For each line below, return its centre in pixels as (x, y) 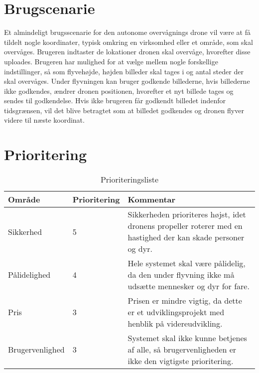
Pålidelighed (29, 275)
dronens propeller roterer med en (185, 226)
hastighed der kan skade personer (186, 237)
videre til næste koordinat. (44, 120)
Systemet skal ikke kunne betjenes (187, 338)
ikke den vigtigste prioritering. (181, 361)
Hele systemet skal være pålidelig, (187, 263)
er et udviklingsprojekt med (176, 312)
